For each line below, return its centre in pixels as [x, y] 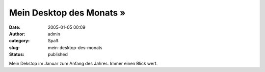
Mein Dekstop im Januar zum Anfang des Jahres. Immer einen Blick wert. [83, 63]
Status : [17, 54]
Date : [15, 27]
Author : [17, 34]
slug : [14, 47]
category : [19, 41]
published [58, 54]
